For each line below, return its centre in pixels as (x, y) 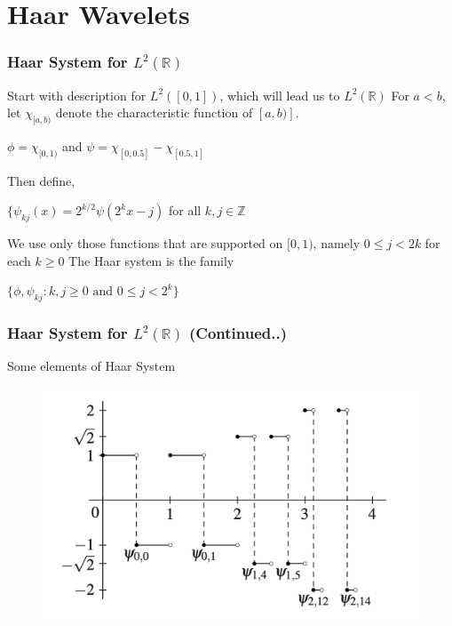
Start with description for (77, 95)
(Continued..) (238, 333)
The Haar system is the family (151, 260)
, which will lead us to (280, 95)
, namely (337, 243)
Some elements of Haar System (91, 366)
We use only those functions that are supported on (145, 243)
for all (185, 210)
